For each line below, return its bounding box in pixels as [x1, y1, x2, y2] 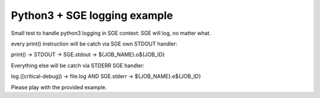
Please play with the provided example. [11, 83, 107, 91]
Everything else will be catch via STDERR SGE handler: [11, 62, 145, 69]
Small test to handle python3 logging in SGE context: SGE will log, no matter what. [11, 30, 212, 37]
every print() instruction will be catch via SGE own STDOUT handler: [11, 40, 178, 47]
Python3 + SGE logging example [11, 9, 173, 22]
